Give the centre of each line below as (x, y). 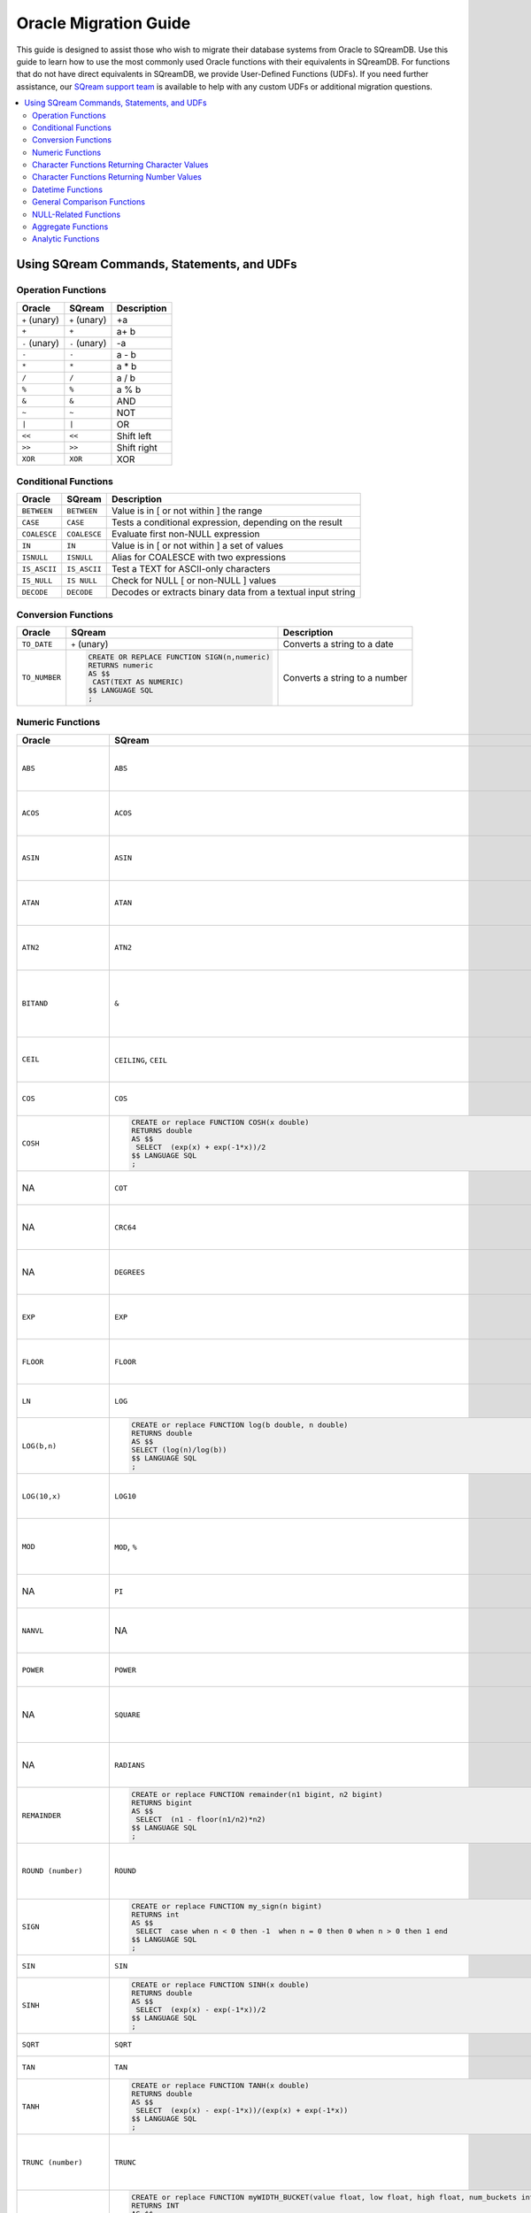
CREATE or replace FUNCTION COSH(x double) (220, 1123)
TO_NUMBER (42, 678)
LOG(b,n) (39, 1446)
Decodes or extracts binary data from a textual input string (233, 592)
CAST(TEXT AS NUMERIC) (138, 682)
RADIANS (129, 1765)
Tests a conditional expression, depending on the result (227, 522)
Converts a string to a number (345, 677)
